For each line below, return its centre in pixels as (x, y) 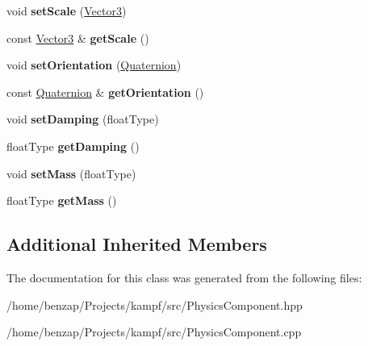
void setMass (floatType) (71, 173)
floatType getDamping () (73, 146)
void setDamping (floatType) (83, 119)
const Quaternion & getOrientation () (105, 92)
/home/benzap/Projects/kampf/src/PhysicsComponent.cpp (154, 332)
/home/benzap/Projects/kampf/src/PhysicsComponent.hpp (155, 304)
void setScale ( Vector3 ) (67, 10)
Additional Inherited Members (137, 244)
